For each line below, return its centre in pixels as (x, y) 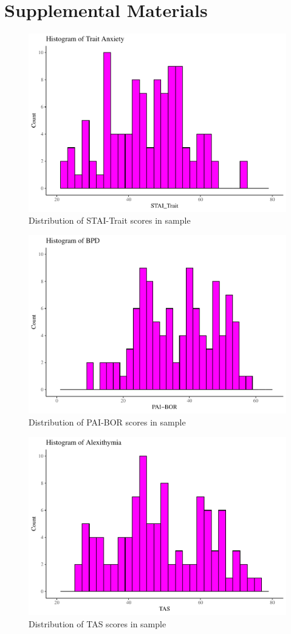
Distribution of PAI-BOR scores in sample (107, 422)
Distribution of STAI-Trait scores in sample (110, 220)
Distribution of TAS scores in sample (98, 623)
